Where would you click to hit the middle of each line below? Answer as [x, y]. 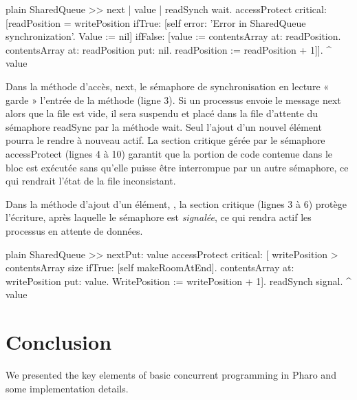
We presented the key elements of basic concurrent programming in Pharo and [171, 375]
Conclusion [59, 342]
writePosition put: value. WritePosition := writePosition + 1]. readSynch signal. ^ [178, 281]
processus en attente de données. [74, 230]
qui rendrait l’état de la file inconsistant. [91, 181]
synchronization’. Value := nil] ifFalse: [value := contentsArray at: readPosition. [173, 36]
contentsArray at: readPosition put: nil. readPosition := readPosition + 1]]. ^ [169, 49]
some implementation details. [67, 388]
